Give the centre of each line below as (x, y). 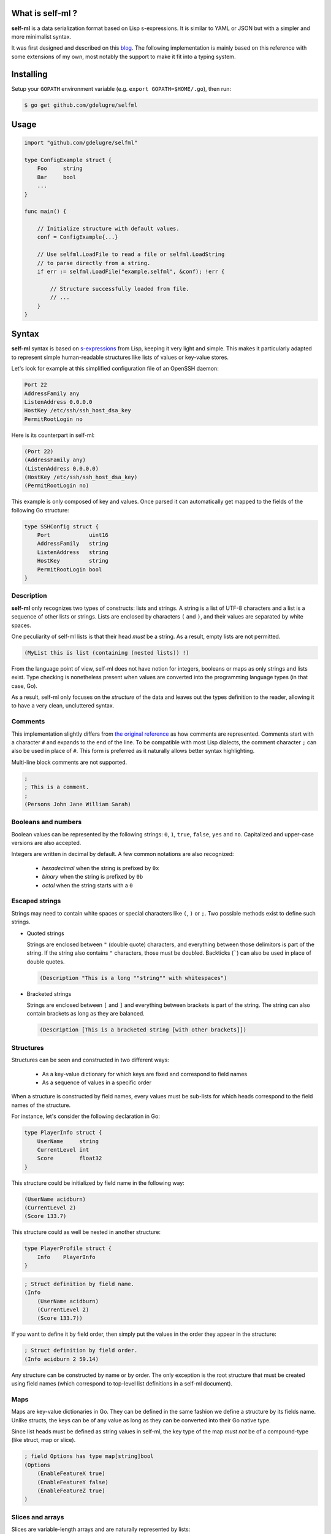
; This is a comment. (57, 787)
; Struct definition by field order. (81, 1351)
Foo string (60, 168)
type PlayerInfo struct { (63, 1133)
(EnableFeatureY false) (73, 1482)
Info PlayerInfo (67, 1257)
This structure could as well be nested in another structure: (86, 1232)
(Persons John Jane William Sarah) (78, 804)
